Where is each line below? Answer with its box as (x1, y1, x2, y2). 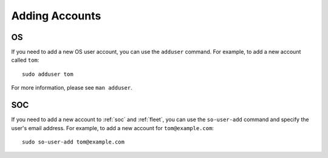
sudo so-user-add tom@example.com (22, 138, 125, 145)
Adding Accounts (11, 9, 101, 22)
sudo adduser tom (22, 70, 73, 77)
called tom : (11, 56, 39, 64)
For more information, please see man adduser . (11, 84, 133, 91)
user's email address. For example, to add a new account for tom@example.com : (11, 124, 214, 131)
